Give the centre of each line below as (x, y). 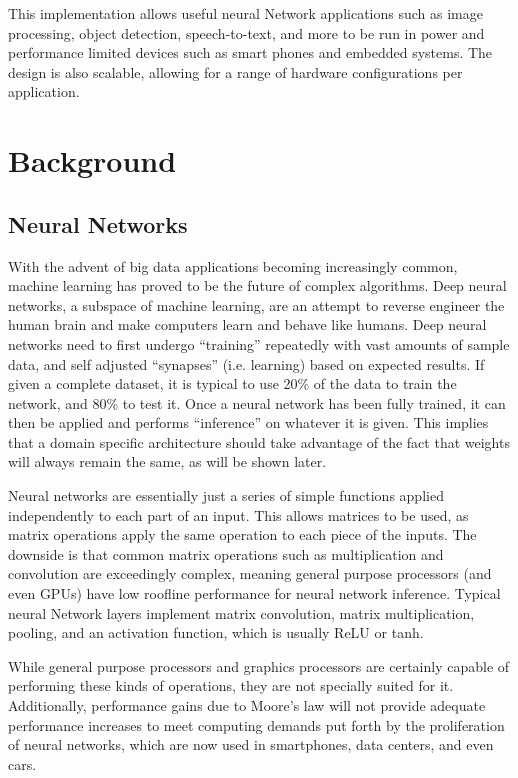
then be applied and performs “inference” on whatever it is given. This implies (248, 422)
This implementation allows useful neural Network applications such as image (245, 13)
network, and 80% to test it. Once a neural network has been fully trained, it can (257, 402)
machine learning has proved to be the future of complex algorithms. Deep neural (257, 285)
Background (92, 160)
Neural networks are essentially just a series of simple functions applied (226, 495)
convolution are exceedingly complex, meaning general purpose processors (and (250, 573)
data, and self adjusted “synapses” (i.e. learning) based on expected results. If (246, 363)
